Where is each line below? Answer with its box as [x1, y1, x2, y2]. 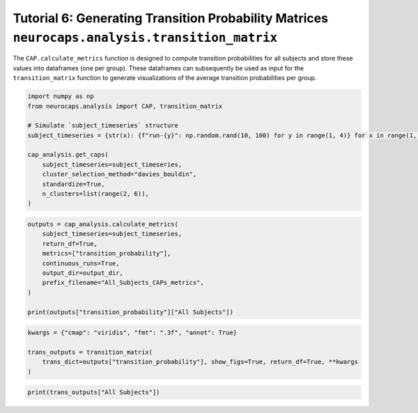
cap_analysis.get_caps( [27, 150, 109, 159]
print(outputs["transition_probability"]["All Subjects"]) [27, 308, 233, 316]
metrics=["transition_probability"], [42, 249, 171, 258]
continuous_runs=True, [42, 259, 120, 267]
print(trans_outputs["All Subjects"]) [27, 389, 160, 396]
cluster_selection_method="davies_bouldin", [42, 171, 197, 178]
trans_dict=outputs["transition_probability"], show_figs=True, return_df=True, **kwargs [42, 358, 359, 366]
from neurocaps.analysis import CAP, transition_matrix [27, 102, 223, 110]
